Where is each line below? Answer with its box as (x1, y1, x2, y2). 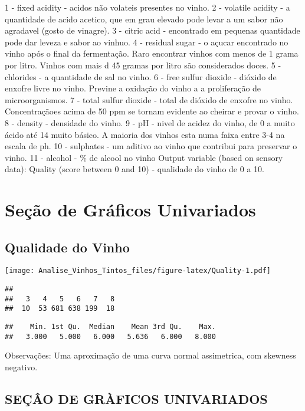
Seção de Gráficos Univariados (5, 198, 256, 222)
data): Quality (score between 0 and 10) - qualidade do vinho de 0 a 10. (5, 163, 264, 175)
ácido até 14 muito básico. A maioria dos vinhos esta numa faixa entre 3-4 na (5, 128, 285, 140)
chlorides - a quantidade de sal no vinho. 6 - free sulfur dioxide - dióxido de (5, 70, 277, 83)
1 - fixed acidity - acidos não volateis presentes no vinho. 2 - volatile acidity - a (5, 1, 290, 13)
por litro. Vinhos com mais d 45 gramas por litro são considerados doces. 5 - (5, 58, 281, 71)
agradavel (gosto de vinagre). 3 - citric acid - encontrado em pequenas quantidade (5, 24, 300, 37)
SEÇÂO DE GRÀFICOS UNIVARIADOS (5, 390, 268, 407)
